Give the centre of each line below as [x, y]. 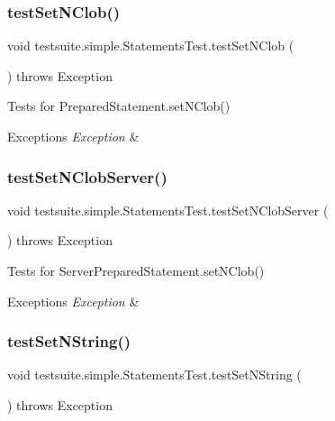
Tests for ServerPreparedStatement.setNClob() [136, 270]
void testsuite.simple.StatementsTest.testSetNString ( [154, 375]
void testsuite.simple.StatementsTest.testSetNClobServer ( [168, 210]
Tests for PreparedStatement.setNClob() [119, 106]
